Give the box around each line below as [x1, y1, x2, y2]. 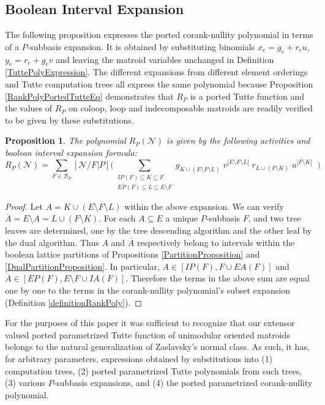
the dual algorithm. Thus [5, 236, 99, 248]
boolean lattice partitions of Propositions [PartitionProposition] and [5, 248, 260, 261]
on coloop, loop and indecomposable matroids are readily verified [69, 102, 313, 114]
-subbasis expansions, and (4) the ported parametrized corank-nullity [53, 376, 313, 389]
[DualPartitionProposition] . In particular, [5, 259, 160, 272]
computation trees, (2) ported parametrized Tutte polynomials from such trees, [5, 364, 302, 377]
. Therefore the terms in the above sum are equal [125, 272, 310, 284]
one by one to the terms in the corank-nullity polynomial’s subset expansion [5, 284, 290, 297]
